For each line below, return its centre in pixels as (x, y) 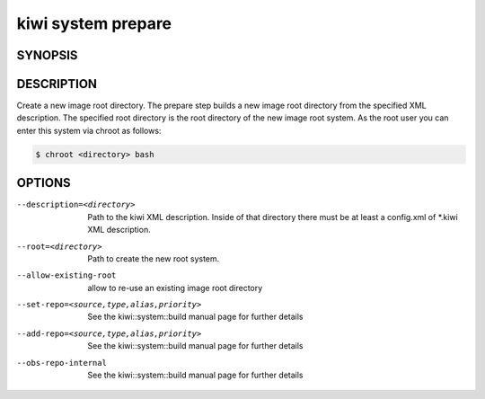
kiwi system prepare (94, 23)
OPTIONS (44, 183)
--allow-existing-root (66, 275)
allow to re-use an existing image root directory (175, 288)
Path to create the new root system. (154, 258)
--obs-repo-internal (62, 363)
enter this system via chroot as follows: (89, 130)
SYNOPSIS (47, 55)
